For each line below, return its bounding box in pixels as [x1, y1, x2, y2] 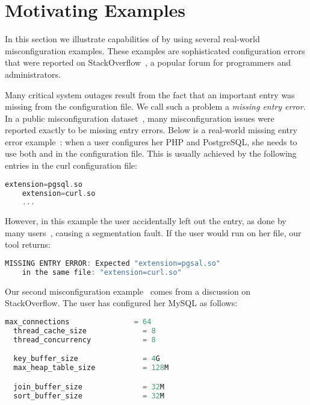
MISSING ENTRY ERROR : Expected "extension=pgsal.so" [5, 259, 220, 268]
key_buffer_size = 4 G [13, 354, 160, 363]
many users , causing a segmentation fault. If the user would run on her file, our [5, 226, 302, 239]
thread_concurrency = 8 [13, 335, 156, 344]
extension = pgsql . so [5, 180, 82, 189]
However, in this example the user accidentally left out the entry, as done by [5, 215, 287, 227]
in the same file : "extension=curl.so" [22, 268, 182, 277]
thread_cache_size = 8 [13, 326, 156, 335]
